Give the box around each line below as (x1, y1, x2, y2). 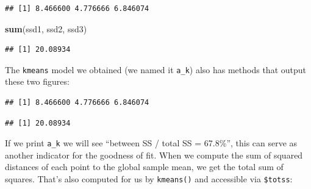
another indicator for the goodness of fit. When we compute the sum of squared (5, 148, 303, 161)
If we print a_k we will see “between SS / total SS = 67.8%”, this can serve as (5, 137, 298, 149)
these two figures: (5, 75, 70, 88)
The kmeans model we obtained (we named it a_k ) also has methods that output (5, 63, 306, 76)
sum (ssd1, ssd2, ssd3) (5, 22, 87, 35)
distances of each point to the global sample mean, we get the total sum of (5, 160, 284, 173)
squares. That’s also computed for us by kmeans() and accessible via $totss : (5, 173, 293, 185)
